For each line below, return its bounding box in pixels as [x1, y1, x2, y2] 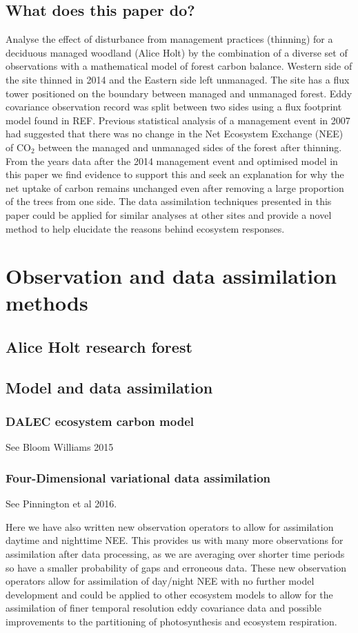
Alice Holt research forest [6, 336, 192, 358]
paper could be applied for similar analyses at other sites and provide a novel [6, 207, 332, 222]
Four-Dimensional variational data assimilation [6, 469, 271, 486]
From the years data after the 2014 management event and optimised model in [6, 153, 338, 168]
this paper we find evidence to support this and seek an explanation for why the [6, 167, 344, 182]
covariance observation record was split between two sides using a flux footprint [6, 99, 342, 114]
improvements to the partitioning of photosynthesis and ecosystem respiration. [6, 614, 337, 629]
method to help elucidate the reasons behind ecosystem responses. [6, 221, 285, 235]
